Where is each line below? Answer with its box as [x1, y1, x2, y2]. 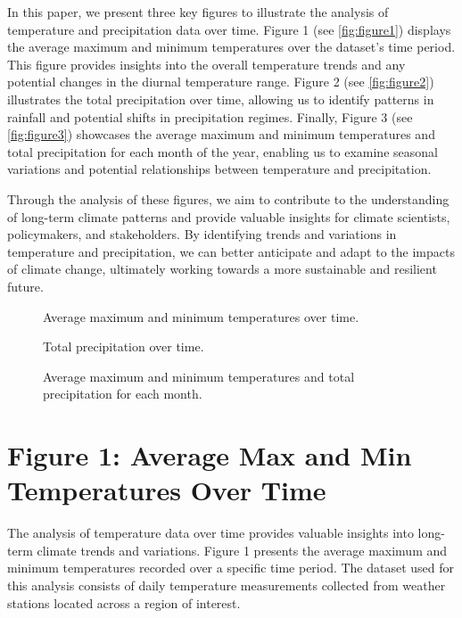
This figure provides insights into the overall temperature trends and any [7, 54, 406, 73]
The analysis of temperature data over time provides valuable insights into [7, 523, 414, 542]
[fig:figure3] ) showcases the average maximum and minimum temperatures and [7, 125, 435, 144]
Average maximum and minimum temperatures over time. [43, 307, 359, 325]
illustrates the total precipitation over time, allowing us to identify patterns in [7, 89, 434, 108]
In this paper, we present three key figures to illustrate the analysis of [7, 3, 389, 21]
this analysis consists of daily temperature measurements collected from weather [7, 575, 446, 594]
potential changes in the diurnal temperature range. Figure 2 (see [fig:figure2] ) [7, 72, 434, 91]
